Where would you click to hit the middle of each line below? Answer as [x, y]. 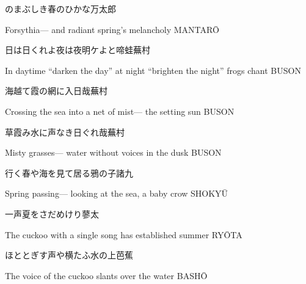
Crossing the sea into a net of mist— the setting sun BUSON [120, 111]
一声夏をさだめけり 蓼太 [52, 213]
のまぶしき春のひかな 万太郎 [60, 9]
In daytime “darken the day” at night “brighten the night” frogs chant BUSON [153, 70]
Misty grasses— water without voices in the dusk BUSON [113, 152]
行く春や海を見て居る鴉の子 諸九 [69, 173]
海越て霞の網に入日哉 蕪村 [56, 91]
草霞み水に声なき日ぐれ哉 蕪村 [65, 132]
